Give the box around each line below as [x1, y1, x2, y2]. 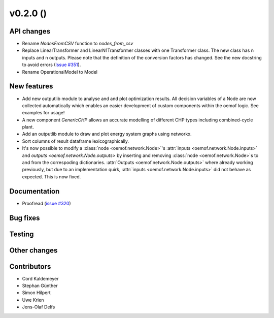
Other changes [9, 246, 58, 255]
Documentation [9, 187, 60, 196]
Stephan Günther [22, 282, 58, 289]
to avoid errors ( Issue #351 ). [22, 61, 81, 68]
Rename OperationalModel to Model [22, 69, 97, 75]
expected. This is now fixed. [22, 173, 81, 180]
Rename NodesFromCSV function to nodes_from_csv [22, 41, 133, 47]
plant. [22, 124, 34, 130]
